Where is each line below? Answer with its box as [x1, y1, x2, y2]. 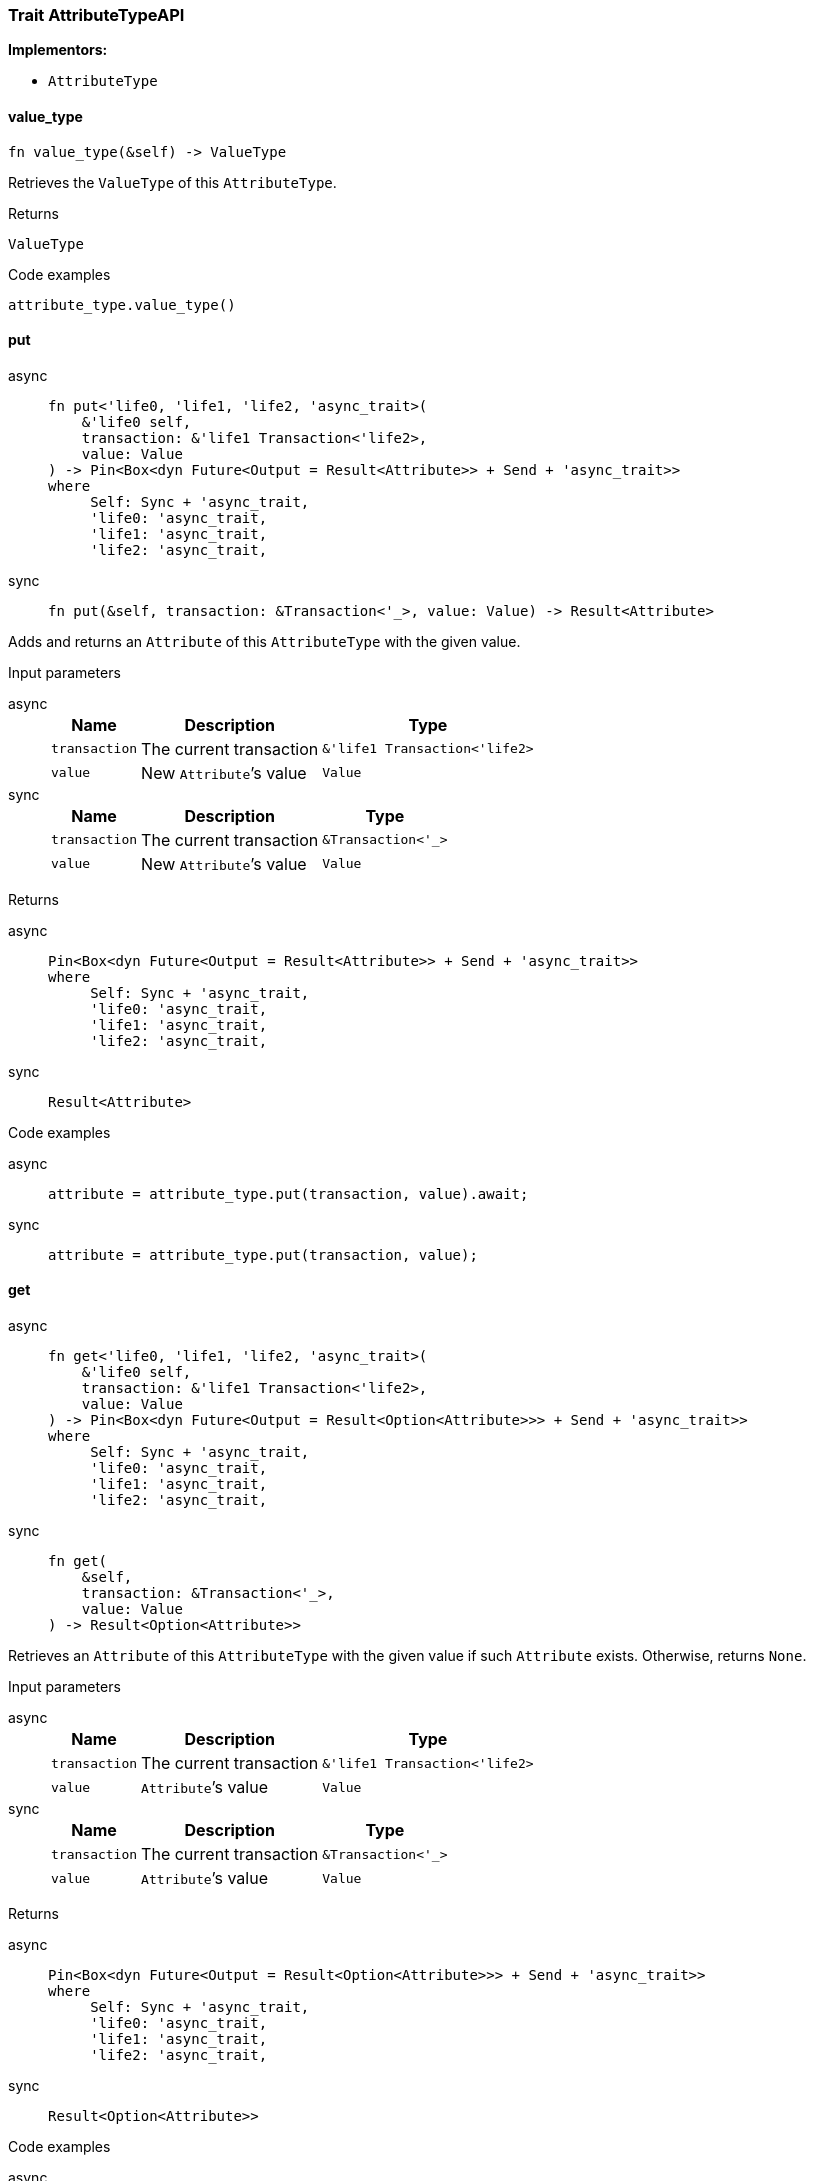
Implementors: [8, 41, 108, 59]
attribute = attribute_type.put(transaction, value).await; [48, 1185, 529, 1202]
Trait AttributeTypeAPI [8, 5, 185, 25]
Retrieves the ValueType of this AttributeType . [8, 173, 337, 191]
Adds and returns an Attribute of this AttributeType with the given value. [8, 632, 521, 650]
